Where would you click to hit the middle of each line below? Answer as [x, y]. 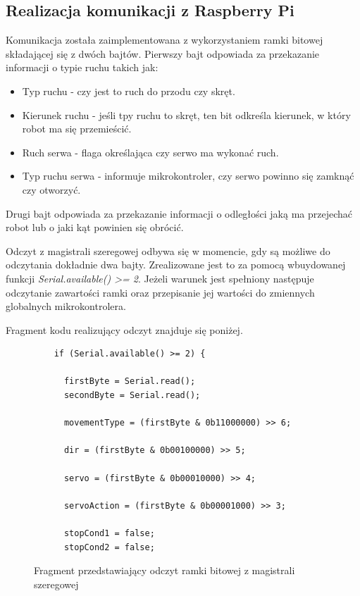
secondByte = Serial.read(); [132, 396]
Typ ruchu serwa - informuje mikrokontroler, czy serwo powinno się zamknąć [188, 176]
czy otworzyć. [51, 189]
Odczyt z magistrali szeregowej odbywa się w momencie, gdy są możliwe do [168, 250]
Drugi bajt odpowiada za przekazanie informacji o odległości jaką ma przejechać [179, 213]
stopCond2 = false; [109, 547]
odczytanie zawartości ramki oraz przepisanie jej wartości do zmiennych [160, 292]
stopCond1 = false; [109, 534]
